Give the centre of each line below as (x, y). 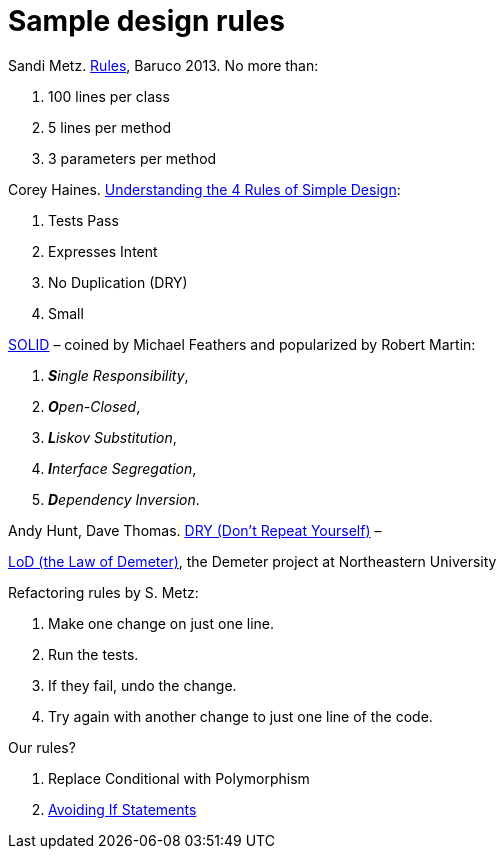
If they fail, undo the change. (142, 685)
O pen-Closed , (94, 406)
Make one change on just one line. (161, 623)
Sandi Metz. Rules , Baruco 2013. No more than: (163, 65)
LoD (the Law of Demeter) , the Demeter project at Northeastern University (252, 561)
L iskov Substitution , (112, 437)
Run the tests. (93, 654)
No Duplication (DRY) (118, 282)
